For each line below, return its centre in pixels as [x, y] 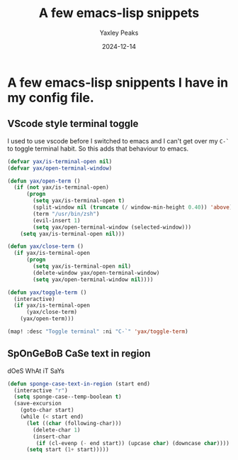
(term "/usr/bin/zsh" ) [66, 214]
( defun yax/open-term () [44, 181]
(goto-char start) [47, 410]
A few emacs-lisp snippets [119, 13]
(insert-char [52, 437]
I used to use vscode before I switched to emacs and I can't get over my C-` [118, 141]
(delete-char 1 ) [57, 430]
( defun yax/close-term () [45, 246]
